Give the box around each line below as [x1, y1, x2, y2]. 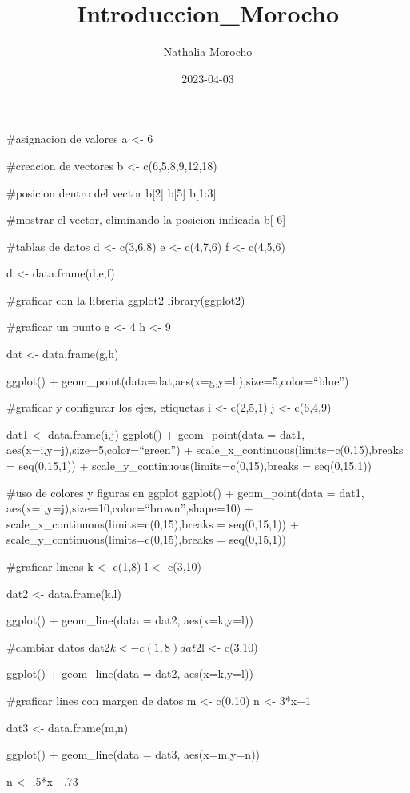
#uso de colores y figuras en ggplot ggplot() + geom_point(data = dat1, [6, 484, 364, 500]
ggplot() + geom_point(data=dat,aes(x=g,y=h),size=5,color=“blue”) [6, 372, 349, 389]
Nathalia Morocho [163, 43, 253, 60]
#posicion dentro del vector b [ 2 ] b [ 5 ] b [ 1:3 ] [6, 184, 217, 201]
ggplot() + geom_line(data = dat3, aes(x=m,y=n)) [6, 746, 261, 763]
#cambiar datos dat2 [6, 638, 110, 655]
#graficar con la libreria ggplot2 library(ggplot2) [6, 291, 245, 308]
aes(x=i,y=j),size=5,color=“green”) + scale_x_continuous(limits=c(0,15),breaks [6, 441, 404, 458]
